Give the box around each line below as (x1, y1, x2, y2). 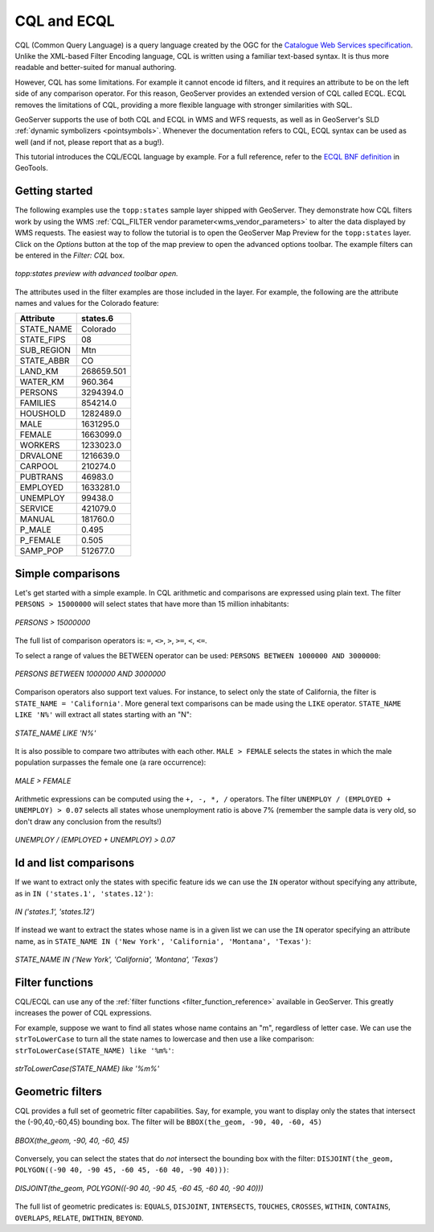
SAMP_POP (19, 546, 64, 557)
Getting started (14, 184, 93, 198)
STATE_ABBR (19, 355, 70, 366)
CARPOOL (19, 461, 59, 472)
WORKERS (19, 439, 60, 451)
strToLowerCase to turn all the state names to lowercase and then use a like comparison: (14, 1034, 315, 1044)
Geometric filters (14, 1085, 102, 1098)
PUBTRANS (19, 472, 63, 483)
